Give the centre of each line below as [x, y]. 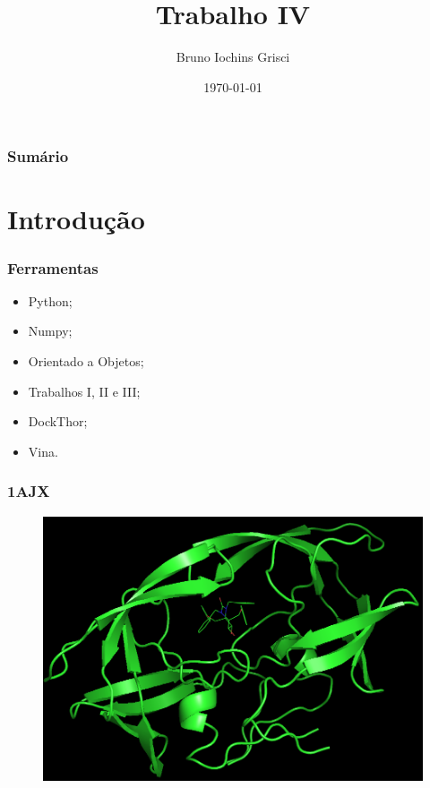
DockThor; [58, 421]
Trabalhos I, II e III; [84, 391]
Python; [50, 300]
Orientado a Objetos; [86, 361]
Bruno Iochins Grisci [233, 57]
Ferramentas [53, 267]
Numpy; [50, 331]
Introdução [76, 219]
